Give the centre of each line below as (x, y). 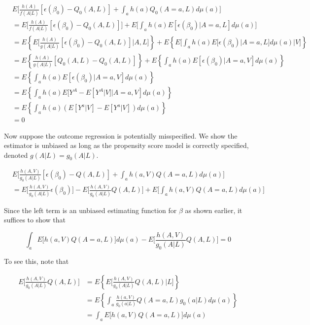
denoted (16, 155)
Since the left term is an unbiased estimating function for (90, 210)
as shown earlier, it (214, 210)
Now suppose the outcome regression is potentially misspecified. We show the (121, 135)
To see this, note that (36, 261)
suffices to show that (35, 220)
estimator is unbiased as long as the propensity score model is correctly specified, (126, 145)
